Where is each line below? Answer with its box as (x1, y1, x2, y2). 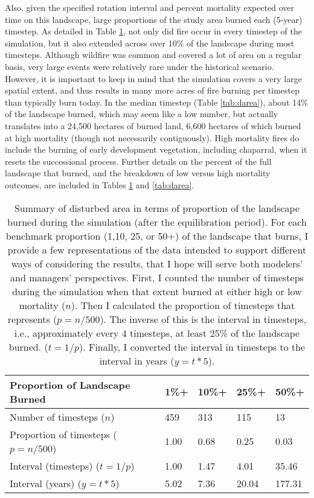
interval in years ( (99, 353, 175, 368)
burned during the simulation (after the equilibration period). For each (7, 214, 307, 229)
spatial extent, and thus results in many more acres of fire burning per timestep (5, 84, 300, 97)
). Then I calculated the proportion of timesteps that (71, 298, 295, 312)
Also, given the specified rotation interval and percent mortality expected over (5, 1, 295, 13)
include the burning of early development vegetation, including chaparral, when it (5, 143, 307, 156)
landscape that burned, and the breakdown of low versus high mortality (5, 167, 271, 179)
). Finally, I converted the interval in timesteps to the (78, 339, 306, 354)
